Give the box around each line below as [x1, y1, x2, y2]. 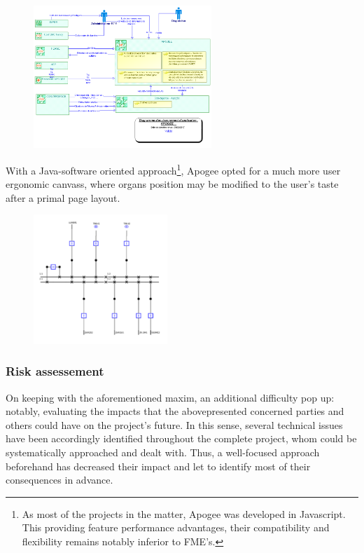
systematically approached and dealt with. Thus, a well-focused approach [6, 445, 320, 460]
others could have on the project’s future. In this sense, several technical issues [6, 417, 343, 432]
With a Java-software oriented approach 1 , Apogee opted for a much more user [6, 161, 341, 177]
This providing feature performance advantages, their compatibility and [22, 520, 330, 535]
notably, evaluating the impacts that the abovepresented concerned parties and [6, 404, 344, 418]
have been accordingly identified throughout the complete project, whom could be [6, 431, 357, 446]
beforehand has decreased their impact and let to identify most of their [6, 458, 311, 473]
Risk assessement [6, 362, 104, 380]
